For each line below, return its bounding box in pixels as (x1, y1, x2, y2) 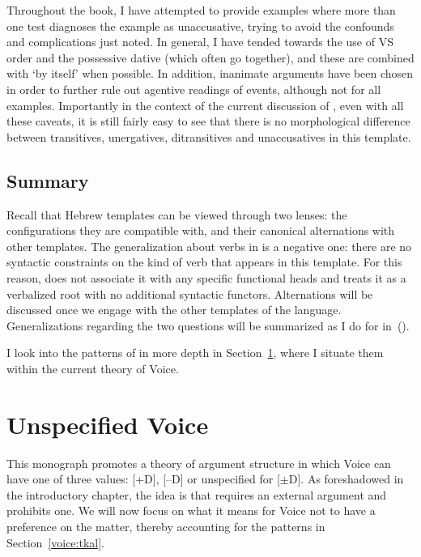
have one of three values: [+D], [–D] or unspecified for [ (6, 470, 280, 487)
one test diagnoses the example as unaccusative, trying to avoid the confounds (6, 17, 394, 34)
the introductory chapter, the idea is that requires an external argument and (6, 486, 387, 503)
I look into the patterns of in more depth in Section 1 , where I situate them (6, 344, 384, 361)
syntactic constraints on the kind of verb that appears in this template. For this (6, 253, 402, 270)
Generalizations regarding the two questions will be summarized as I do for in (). (6, 317, 410, 334)
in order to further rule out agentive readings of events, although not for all (6, 80, 381, 97)
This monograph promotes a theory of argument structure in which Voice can (6, 454, 391, 471)
